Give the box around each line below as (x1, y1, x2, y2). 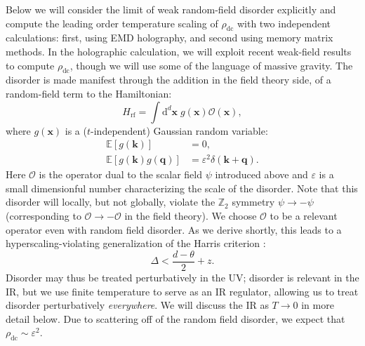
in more (301, 298, 334, 312)
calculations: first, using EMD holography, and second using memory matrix (6, 30, 333, 45)
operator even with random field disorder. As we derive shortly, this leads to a (6, 222, 342, 237)
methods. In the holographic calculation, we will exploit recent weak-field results (6, 44, 352, 58)
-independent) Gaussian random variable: (91, 123, 268, 138)
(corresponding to (6, 208, 81, 223)
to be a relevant (270, 208, 338, 223)
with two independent (237, 15, 331, 30)
